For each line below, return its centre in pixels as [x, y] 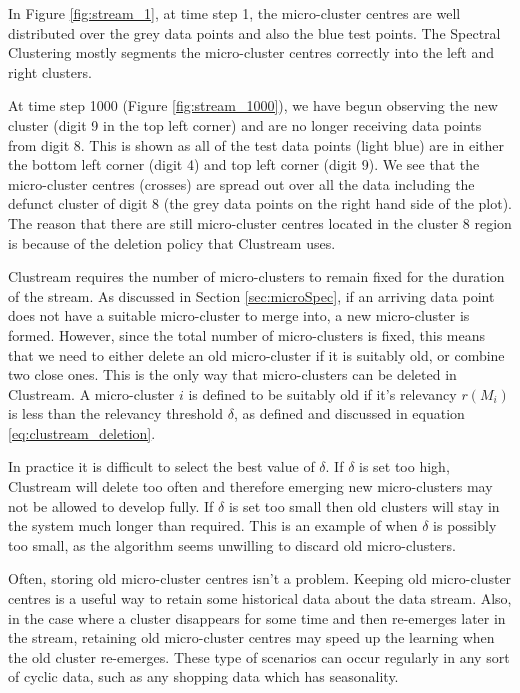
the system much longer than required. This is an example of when [213, 525]
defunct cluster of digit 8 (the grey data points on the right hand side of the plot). [260, 203]
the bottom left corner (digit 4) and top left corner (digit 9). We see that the [244, 164]
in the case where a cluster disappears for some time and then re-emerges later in [257, 617]
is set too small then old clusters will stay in [364, 505]
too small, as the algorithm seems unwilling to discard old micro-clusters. [232, 544]
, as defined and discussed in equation [349, 413]
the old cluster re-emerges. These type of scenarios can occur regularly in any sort [259, 656]
